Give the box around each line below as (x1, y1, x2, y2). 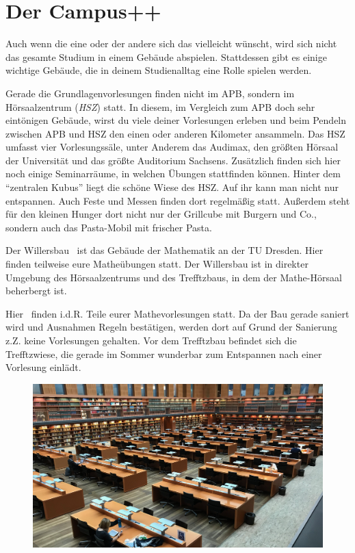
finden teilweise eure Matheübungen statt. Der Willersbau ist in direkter (5, 257, 308, 271)
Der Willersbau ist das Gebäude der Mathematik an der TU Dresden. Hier (5, 243, 324, 257)
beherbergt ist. (5, 283, 67, 298)
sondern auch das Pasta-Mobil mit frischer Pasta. (5, 220, 212, 234)
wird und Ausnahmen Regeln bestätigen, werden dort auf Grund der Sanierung (5, 320, 337, 334)
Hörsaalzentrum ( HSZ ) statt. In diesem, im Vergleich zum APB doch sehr (5, 99, 315, 114)
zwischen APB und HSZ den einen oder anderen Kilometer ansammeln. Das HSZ (5, 126, 345, 140)
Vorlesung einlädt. (5, 360, 81, 374)
